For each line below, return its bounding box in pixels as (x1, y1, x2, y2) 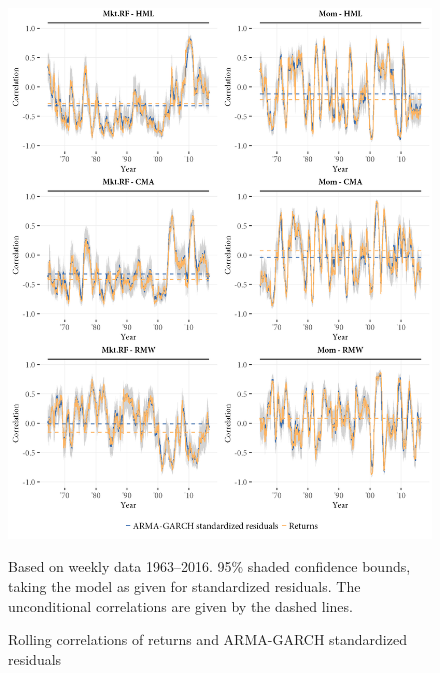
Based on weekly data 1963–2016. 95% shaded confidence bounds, (8, 556, 411, 577)
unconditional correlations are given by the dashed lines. (8, 595, 353, 616)
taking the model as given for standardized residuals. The (8, 575, 361, 596)
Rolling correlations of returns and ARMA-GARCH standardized (8, 629, 407, 650)
